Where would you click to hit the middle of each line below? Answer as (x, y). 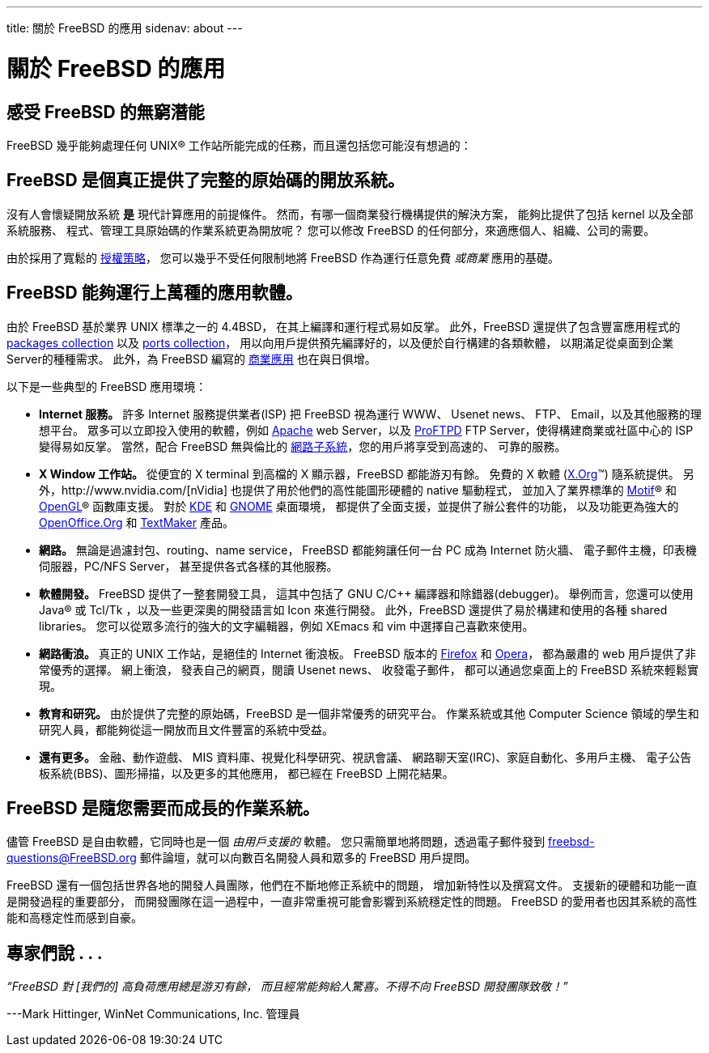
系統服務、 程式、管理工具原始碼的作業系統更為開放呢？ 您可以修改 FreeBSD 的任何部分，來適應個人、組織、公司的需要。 (331, 230)
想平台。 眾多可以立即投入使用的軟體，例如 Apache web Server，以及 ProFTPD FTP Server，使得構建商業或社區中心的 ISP (366, 430)
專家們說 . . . (55, 953)
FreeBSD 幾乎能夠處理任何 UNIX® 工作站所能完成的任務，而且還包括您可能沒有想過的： (239, 145)
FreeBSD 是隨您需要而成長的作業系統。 (163, 809)
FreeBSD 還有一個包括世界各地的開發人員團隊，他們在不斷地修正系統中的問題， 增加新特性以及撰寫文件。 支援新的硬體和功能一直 (352, 885)
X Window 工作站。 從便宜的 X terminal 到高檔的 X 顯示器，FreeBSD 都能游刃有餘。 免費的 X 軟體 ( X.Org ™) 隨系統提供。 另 (367, 473)
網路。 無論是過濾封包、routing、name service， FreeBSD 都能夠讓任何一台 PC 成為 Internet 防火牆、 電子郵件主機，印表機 (368, 550)
